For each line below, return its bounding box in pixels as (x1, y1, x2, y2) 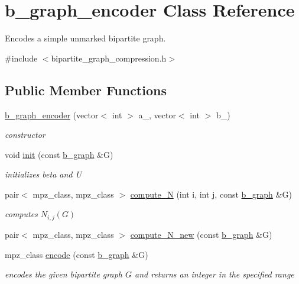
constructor (5, 128, 45, 141)
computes (5, 208, 38, 220)
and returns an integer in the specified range (134, 268, 294, 280)
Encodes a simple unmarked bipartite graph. (5, 32, 166, 44)
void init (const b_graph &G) (5, 148, 113, 160)
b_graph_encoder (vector (5, 108, 99, 121)
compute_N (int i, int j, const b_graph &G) (130, 188, 292, 200)
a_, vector (138, 108, 176, 121)
